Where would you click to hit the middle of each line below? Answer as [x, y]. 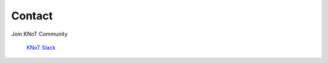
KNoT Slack [41, 47]
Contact [32, 16]
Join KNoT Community [39, 34]
